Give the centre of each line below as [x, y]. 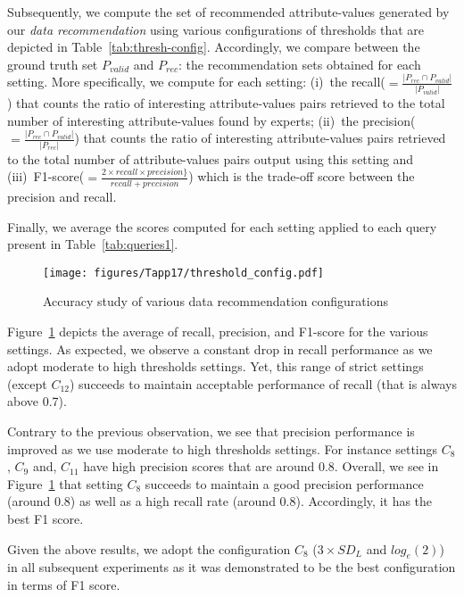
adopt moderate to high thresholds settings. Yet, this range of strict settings [215, 366]
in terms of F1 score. [64, 584]
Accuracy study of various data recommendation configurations [215, 301]
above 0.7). [37, 401]
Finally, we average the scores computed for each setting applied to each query [222, 226]
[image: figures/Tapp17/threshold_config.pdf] [183, 273]
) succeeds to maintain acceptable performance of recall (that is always [263, 383]
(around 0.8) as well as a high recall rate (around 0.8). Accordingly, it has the [220, 501]
